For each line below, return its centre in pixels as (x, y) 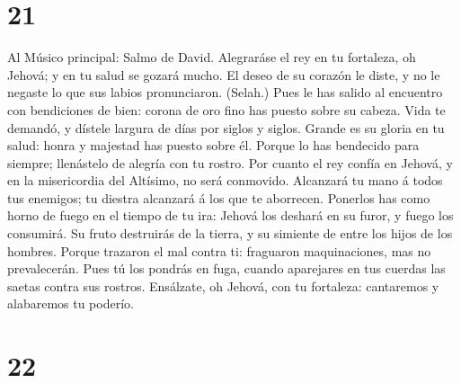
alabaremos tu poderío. (71, 303)
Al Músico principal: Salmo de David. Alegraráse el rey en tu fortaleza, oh (212, 57)
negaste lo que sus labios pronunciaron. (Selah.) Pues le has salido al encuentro (225, 92)
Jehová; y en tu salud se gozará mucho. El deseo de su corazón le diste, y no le (224, 74)
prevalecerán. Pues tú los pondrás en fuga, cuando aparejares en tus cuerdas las (226, 268)
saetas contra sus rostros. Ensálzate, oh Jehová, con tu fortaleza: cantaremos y (223, 285)
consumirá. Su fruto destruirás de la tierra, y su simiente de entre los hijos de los (230, 233)
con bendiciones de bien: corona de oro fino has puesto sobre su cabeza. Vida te (226, 109)
